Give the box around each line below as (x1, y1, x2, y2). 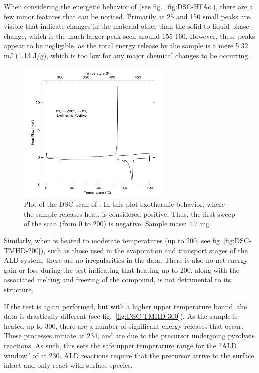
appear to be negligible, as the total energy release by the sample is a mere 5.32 (4, 40, 248, 51)
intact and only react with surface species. (4, 360, 133, 370)
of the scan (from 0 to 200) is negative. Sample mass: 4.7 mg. (24, 218, 212, 229)
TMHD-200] (4, 245, 41, 255)
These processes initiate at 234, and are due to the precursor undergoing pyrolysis (4, 330, 255, 341)
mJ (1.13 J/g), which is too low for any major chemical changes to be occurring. (4, 50, 250, 60)
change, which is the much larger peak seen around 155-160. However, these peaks (4, 30, 255, 41)
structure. (4, 284, 34, 295)
